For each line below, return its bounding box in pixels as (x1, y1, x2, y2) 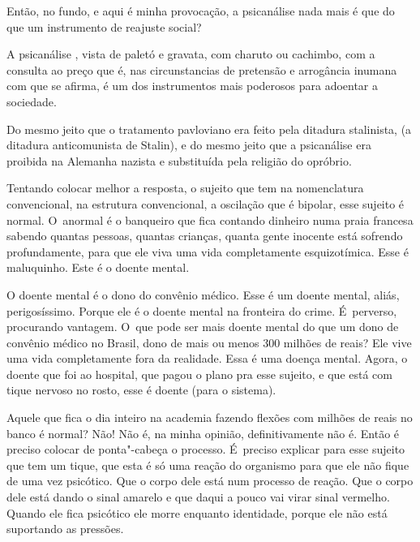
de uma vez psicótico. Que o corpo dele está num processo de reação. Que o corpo (6, 472, 414, 489)
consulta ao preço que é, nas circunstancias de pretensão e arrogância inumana (6, 61, 397, 78)
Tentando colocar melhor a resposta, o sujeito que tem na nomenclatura (6, 179, 364, 196)
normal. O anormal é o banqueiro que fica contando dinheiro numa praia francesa (6, 211, 414, 228)
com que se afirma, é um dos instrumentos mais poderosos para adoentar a (6, 77, 379, 94)
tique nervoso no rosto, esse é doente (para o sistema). (6, 381, 276, 398)
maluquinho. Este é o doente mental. (6, 259, 190, 276)
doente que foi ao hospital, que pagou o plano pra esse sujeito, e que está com (6, 365, 392, 382)
